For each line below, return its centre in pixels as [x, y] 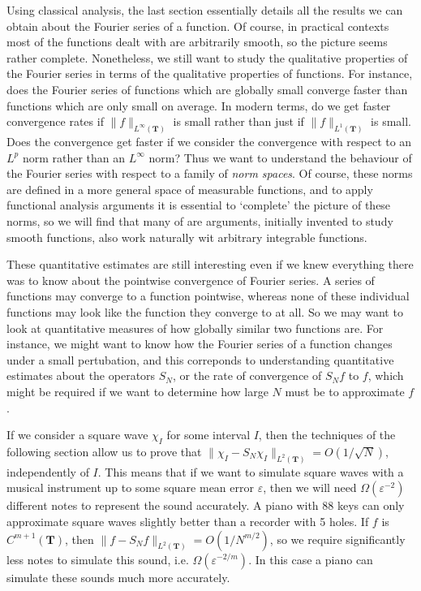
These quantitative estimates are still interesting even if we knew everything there [210, 264]
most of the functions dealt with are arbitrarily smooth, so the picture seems [197, 42]
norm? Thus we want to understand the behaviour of [280, 157]
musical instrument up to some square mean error [130, 487]
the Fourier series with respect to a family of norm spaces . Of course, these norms [210, 173]
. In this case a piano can [311, 559]
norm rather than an [74, 157]
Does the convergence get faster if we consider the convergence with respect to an [209, 142]
